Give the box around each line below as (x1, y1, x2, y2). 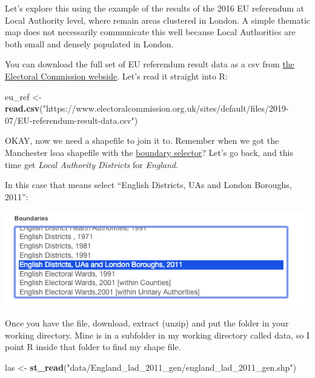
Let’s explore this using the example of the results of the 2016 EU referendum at (5, 2, 305, 14)
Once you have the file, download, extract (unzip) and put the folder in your (5, 317, 289, 329)
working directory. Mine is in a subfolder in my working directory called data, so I (5, 328, 310, 341)
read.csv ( (5, 102, 43, 115)
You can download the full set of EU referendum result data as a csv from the (5, 58, 294, 70)
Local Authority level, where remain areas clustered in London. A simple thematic (5, 13, 311, 26)
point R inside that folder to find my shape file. (5, 340, 181, 353)
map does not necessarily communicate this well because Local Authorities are (5, 25, 296, 38)
